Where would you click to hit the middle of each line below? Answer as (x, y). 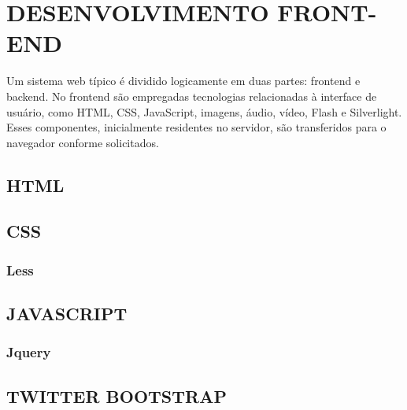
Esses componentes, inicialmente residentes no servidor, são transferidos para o (196, 127)
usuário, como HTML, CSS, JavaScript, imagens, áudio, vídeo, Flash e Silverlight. (204, 111)
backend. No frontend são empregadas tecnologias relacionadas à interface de (192, 96)
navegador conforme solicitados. (83, 142)
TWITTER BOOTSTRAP (117, 395)
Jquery (29, 352)
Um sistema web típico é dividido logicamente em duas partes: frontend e (183, 81)
